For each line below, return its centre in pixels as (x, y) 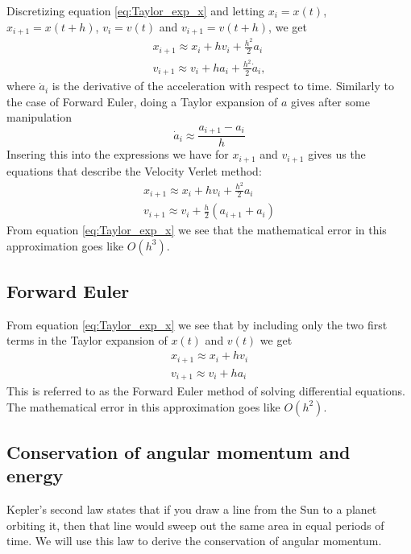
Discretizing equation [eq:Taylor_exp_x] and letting (136, 10)
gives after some (330, 101)
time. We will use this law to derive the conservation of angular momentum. (194, 541)
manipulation (39, 117)
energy (35, 475)
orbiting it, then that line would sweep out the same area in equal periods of (195, 525)
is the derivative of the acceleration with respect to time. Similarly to (223, 86)
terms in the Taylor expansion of (87, 340)
